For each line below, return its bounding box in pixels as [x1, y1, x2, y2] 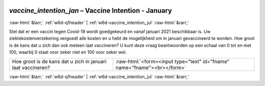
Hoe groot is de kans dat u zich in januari [12, 58, 107, 65]
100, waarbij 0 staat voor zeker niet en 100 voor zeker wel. [9, 49, 127, 55]
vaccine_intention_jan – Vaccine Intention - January [9, 6, 172, 15]
